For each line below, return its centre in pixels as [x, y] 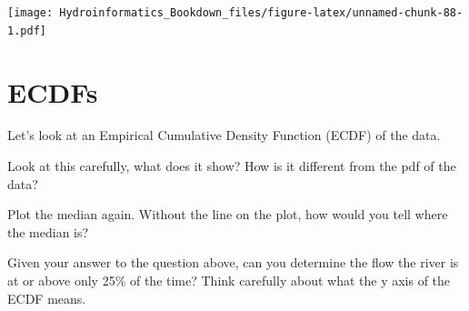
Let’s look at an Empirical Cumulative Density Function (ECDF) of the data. [224, 135]
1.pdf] [27, 30]
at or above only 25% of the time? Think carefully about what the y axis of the [229, 280]
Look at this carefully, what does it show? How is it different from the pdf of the [232, 166]
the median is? [48, 231]
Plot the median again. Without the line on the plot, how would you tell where [228, 214]
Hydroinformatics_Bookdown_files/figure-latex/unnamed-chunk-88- [261, 13]
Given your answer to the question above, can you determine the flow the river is [233, 262]
